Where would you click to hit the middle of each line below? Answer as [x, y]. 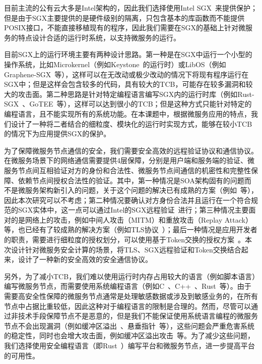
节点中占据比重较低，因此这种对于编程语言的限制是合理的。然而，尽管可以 [127, 306]
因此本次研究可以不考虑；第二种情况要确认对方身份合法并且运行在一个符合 [127, 200]
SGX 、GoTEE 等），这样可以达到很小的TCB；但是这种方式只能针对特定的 [128, 104]
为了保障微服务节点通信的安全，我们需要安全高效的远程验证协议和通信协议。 [131, 150]
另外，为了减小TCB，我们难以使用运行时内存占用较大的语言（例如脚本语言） [130, 276]
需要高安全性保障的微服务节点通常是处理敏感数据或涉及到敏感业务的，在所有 [131, 296]
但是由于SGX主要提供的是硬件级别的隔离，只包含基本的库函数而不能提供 [124, 17]
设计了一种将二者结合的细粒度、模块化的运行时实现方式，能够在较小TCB [132, 123]
